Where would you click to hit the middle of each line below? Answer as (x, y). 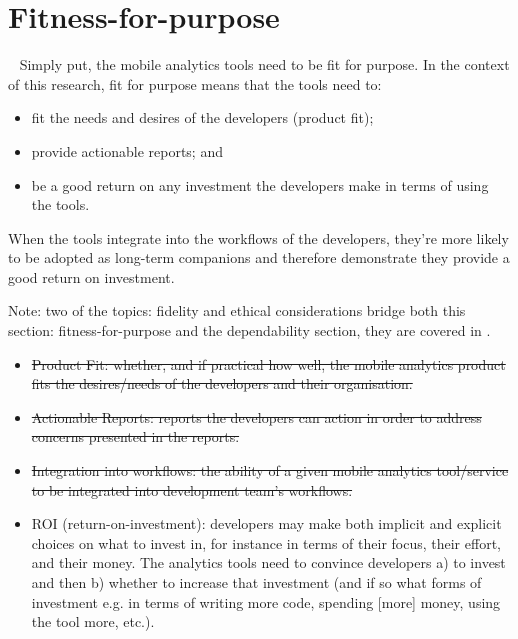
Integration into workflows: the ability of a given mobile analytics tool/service (270, 470)
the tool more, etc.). (93, 621)
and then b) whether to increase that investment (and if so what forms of (256, 582)
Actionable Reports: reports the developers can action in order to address (256, 416)
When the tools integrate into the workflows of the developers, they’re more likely (258, 237)
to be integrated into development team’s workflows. (192, 489)
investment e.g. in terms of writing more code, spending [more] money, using (266, 601)
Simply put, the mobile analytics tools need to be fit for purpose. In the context (264, 64)
